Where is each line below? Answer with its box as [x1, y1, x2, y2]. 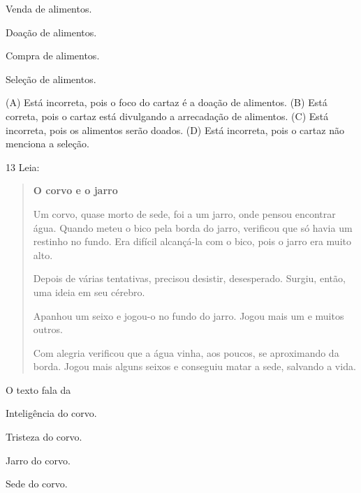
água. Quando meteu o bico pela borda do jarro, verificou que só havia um [33, 220, 353, 235]
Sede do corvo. [6, 476, 68, 491]
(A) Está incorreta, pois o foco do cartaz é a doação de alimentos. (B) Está [6, 95, 327, 110]
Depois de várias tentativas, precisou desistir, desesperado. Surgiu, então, [33, 271, 346, 286]
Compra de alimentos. [6, 48, 100, 63]
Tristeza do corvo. [6, 429, 82, 444]
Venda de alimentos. [6, 1, 92, 15]
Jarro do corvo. [6, 452, 71, 467]
